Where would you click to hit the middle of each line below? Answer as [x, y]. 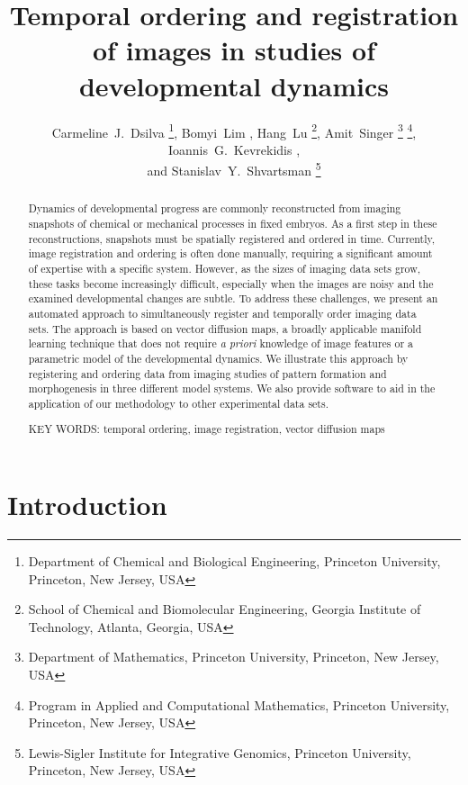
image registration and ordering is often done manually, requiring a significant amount [230, 253]
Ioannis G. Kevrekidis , [234, 149]
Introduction [87, 505]
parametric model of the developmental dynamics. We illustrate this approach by [218, 358]
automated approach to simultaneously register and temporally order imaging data [222, 313]
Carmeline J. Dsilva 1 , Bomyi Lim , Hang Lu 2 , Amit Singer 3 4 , [234, 131]
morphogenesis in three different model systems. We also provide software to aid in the [232, 388]
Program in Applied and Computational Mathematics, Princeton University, [239, 704]
